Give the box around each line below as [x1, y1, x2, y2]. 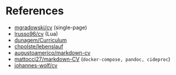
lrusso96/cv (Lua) [14, 30, 58, 37]
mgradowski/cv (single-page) [14, 24, 88, 31]
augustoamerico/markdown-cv [14, 49, 91, 56]
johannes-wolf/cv [14, 61, 58, 69]
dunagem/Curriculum [14, 36, 67, 43]
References [5, 4, 64, 18]
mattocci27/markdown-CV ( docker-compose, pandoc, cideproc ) [14, 55, 171, 62]
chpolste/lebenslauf [14, 43, 64, 50]
